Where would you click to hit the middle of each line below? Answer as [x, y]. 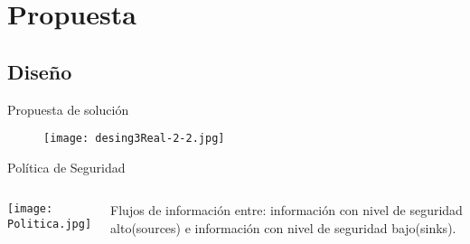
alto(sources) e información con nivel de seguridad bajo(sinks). [283, 228]
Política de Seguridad [66, 167]
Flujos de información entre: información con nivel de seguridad [287, 210]
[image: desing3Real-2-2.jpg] [134, 139]
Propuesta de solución [68, 109]
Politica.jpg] [50, 225]
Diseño [40, 71]
